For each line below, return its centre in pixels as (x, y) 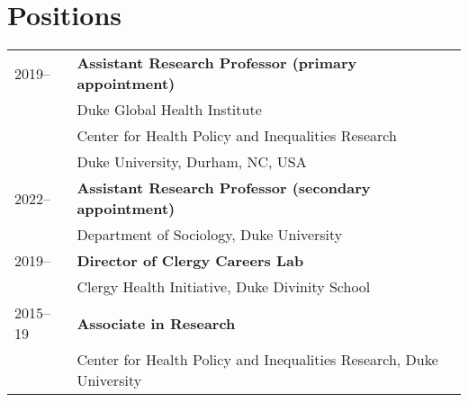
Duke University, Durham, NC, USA (192, 162)
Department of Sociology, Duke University (210, 235)
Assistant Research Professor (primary (217, 63)
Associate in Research (156, 323)
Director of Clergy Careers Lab (190, 261)
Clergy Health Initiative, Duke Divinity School (224, 287)
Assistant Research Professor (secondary (224, 188)
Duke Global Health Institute (169, 110)
